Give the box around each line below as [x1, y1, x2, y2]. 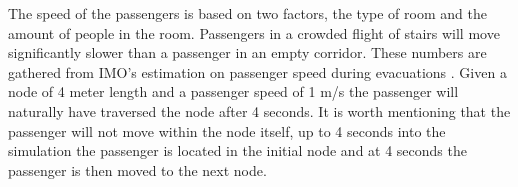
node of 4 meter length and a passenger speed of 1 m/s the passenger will [8, 81, 459, 102]
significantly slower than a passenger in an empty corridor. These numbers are [8, 42, 487, 63]
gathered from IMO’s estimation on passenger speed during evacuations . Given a [8, 61, 507, 82]
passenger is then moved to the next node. [8, 159, 267, 180]
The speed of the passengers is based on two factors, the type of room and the [8, 3, 487, 23]
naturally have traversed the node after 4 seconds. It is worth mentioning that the [8, 100, 511, 121]
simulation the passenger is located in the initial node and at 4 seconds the [8, 140, 467, 161]
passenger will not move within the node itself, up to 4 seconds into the [8, 120, 446, 141]
